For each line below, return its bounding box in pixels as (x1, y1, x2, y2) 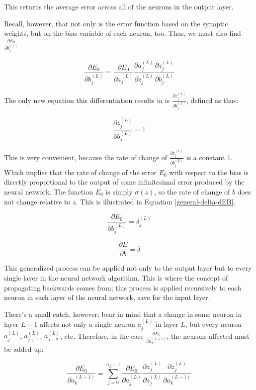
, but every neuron (185, 319, 242, 329)
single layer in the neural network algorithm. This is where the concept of (4, 273, 228, 283)
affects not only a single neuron (40, 319, 135, 329)
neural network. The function (4, 187, 93, 197)
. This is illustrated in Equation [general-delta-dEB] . (76, 196, 236, 206)
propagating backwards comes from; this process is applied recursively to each (4, 282, 242, 292)
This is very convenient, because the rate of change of (4, 152, 168, 162)
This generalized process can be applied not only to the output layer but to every (4, 263, 252, 273)
